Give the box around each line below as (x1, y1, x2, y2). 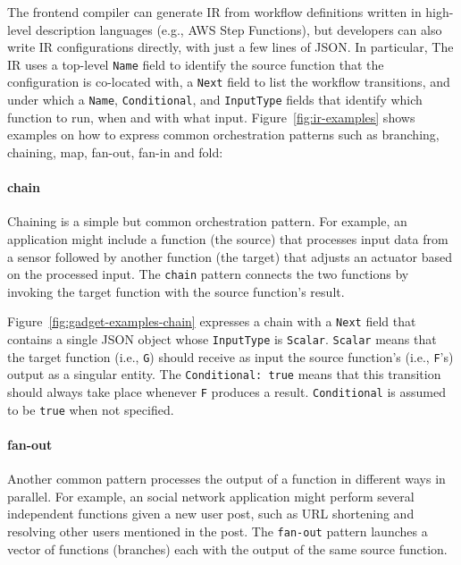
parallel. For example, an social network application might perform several (7, 486, 415, 505)
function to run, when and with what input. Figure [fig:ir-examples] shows (7, 107, 415, 126)
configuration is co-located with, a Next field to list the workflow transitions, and (7, 72, 450, 91)
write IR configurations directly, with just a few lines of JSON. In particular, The (7, 38, 454, 56)
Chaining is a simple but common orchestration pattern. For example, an (7, 212, 407, 231)
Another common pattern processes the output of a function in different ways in (7, 469, 446, 488)
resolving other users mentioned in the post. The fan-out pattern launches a (7, 521, 428, 540)
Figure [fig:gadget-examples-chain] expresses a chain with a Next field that (7, 312, 416, 331)
